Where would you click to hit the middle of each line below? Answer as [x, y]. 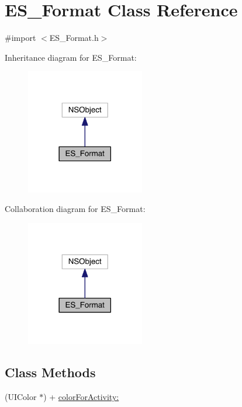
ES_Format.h [74, 38]
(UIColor [21, 397]
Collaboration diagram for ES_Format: [75, 209]
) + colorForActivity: [81, 397]
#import [20, 38]
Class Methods [50, 372]
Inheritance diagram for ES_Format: [71, 57]
